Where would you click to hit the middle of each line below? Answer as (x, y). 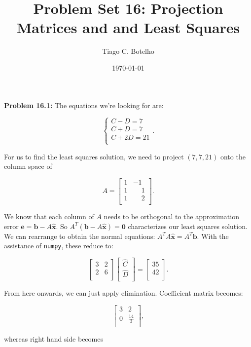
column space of (28, 166)
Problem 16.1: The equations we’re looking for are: (84, 105)
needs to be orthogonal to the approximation (171, 216)
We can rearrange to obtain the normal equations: (80, 236)
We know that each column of (49, 216)
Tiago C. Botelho (128, 51)
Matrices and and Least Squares (128, 27)
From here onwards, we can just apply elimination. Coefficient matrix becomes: (124, 293)
